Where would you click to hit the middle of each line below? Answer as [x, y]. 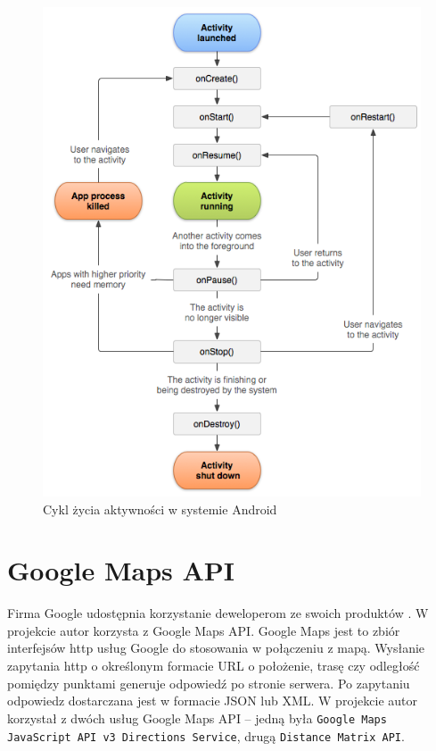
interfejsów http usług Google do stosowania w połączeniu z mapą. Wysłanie [216, 648]
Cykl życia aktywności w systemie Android [160, 509]
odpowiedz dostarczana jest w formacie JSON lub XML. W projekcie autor [212, 701]
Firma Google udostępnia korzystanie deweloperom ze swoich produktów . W [218, 613]
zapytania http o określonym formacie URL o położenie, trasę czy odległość [214, 666]
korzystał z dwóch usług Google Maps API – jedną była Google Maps [197, 718]
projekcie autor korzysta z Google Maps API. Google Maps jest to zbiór [204, 630]
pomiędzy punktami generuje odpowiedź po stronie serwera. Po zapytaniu [209, 683]
